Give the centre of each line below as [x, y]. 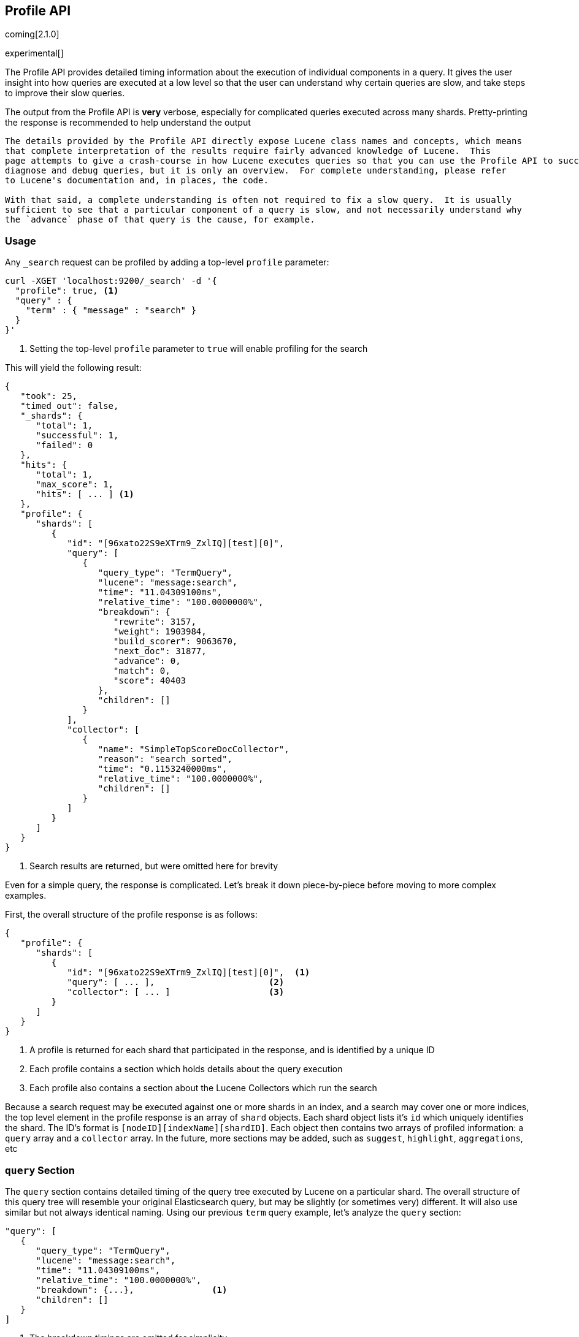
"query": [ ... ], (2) [176, 982]
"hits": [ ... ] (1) [85, 494]
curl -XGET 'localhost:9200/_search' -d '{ [111, 281]
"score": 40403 [150, 681]
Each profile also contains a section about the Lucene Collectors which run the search [203, 1088]
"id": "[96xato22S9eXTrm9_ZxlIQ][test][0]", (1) [189, 973]
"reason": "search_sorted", [165, 759]
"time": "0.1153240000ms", [163, 769]
